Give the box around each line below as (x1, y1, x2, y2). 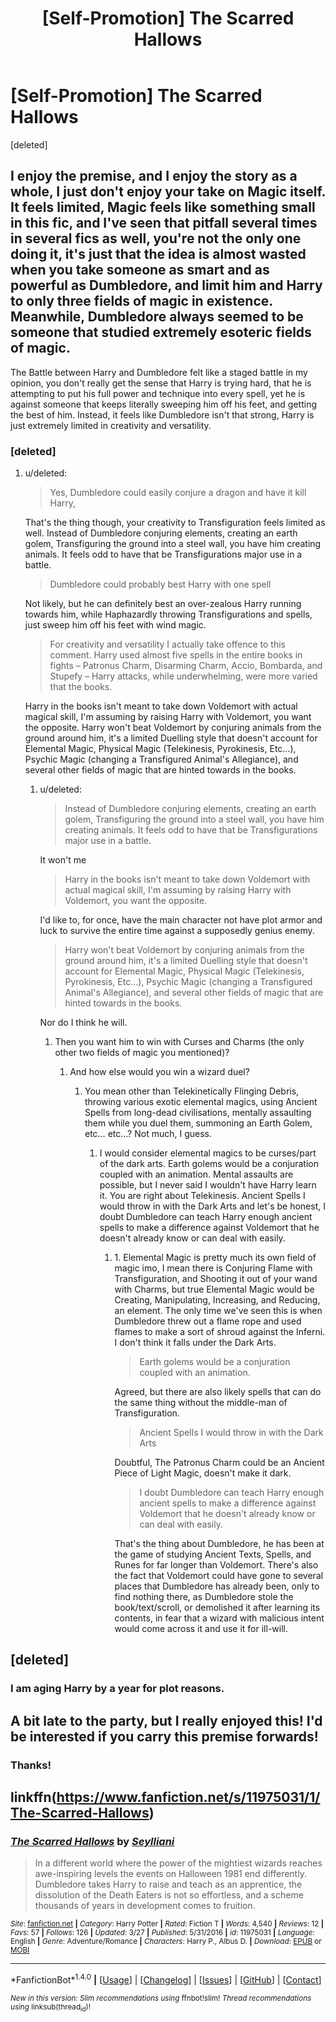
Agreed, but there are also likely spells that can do (114, 1386, 322, 1398)
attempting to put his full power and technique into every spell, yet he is (10, 387, 306, 399)
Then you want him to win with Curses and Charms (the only (54, 1036, 305, 1048)
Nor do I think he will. (39, 1017, 128, 1029)
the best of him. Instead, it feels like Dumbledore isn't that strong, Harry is (10, 408, 315, 421)
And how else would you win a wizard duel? (69, 1066, 250, 1078)
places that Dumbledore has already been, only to (114, 1580, 320, 1592)
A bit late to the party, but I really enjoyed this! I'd (10, 1712, 323, 1729)
